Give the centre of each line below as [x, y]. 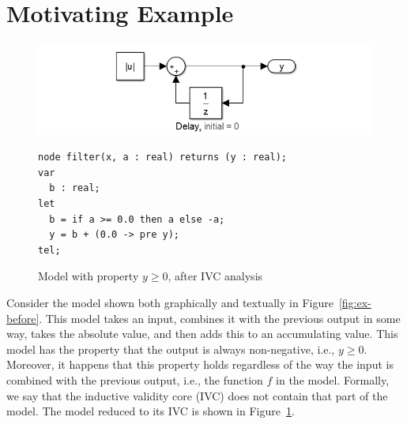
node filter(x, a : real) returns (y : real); [162, 158]
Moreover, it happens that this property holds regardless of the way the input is [200, 364]
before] [23, 318]
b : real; [75, 188]
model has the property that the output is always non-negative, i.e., [171, 349]
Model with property [89, 276]
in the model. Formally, [333, 380]
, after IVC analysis [215, 276]
